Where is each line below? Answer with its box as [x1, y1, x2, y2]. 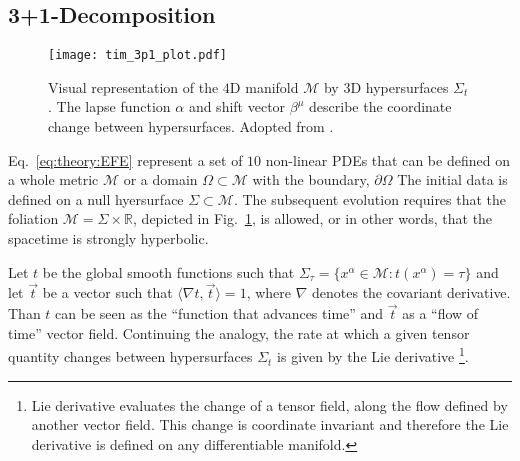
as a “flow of [402, 303, 479, 324]
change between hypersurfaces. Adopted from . [48, 116, 334, 137]
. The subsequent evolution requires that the [233, 188, 507, 209]
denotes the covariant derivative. [312, 282, 511, 303]
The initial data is [397, 169, 508, 190]
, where [246, 282, 292, 303]
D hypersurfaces [350, 76, 449, 97]
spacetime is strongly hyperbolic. [8, 228, 209, 249]
